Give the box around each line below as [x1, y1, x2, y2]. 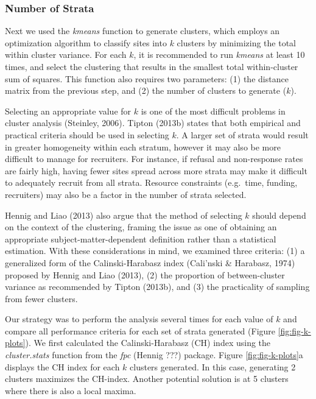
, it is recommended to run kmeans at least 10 [133, 48, 305, 61]
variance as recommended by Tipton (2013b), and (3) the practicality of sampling [5, 280, 310, 293]
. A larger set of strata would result [176, 128, 309, 141]
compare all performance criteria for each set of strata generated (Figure [5, 324, 276, 337]
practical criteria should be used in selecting [5, 128, 169, 141]
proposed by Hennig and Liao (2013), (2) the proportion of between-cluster [5, 268, 285, 281]
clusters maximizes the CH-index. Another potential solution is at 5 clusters [5, 372, 289, 385]
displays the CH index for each [5, 360, 120, 373]
